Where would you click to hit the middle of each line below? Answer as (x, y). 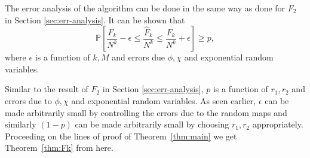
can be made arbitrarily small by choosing (152, 124)
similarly (21, 124)
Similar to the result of (47, 89)
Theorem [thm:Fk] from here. (59, 148)
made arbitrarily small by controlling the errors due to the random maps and (146, 112)
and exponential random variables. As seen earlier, (164, 100)
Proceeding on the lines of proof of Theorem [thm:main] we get (121, 136)
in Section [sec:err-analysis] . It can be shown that (95, 19)
